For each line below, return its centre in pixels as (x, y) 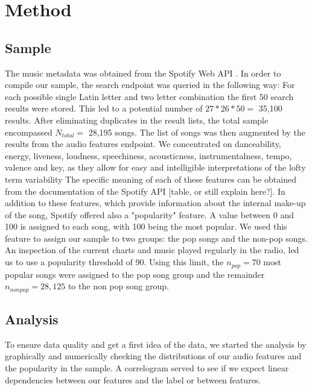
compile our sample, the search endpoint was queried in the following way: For (150, 85)
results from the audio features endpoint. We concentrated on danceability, (143, 144)
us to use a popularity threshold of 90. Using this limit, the (114, 262)
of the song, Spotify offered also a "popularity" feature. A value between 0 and (149, 214)
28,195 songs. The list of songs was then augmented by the (197, 132)
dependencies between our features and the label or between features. (133, 379)
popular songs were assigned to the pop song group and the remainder (135, 274)
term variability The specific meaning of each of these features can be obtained (151, 179)
